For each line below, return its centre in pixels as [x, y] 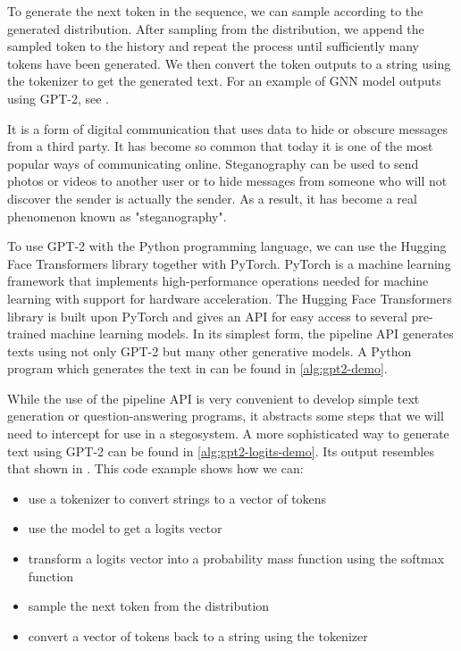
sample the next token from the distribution [149, 606]
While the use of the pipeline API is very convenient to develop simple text [214, 398]
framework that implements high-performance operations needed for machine [218, 281]
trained [27, 334]
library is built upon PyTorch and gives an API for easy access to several [207, 316]
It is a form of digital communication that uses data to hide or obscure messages [227, 128]
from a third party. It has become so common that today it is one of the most [220, 146]
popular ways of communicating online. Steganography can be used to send [213, 163]
